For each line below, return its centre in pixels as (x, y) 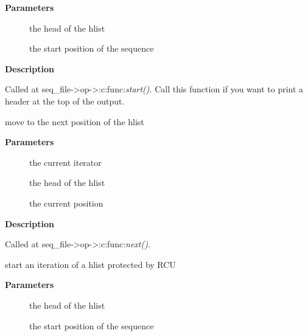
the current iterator (65, 162)
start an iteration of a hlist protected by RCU (90, 264)
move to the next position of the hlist (75, 121)
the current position (66, 203)
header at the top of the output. (65, 101)
